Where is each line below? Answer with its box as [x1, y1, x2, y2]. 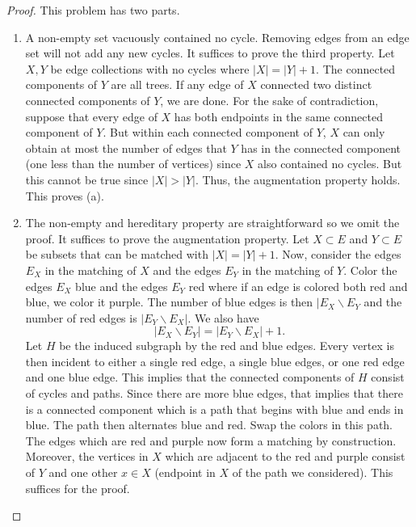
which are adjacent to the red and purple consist [165, 448, 405, 465]
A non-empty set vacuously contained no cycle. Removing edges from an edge [25, 28, 410, 45]
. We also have [187, 309, 259, 326]
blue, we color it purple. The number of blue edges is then [25, 293, 313, 310]
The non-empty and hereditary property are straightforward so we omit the [25, 214, 400, 231]
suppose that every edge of [25, 108, 158, 124]
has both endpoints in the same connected [174, 108, 383, 124]
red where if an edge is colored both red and [188, 277, 408, 294]
